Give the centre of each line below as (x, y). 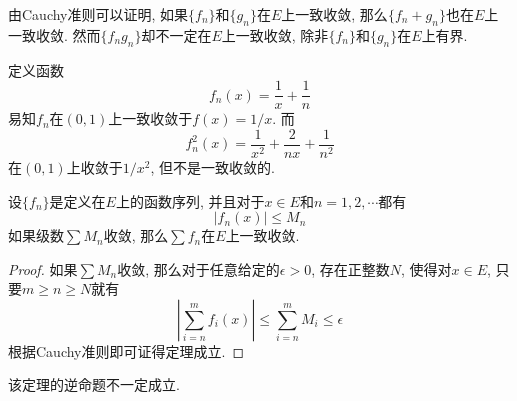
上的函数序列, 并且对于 (190, 200)
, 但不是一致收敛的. (212, 166)
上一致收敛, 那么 (334, 14)
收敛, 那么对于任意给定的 (198, 268)
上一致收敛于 (150, 118)
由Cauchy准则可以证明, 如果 (98, 14)
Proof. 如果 (43, 268)
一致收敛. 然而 (54, 34)
